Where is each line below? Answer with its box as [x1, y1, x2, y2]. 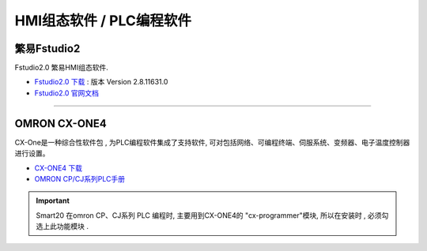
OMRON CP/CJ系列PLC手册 [34, 174, 126, 183]
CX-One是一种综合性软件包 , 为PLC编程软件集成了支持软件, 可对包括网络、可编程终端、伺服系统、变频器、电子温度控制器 [14, 137, 410, 147]
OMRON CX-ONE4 [14, 117, 107, 130]
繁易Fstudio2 [14, 42, 81, 55]
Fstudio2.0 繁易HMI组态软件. [14, 63, 108, 73]
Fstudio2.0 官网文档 [34, 88, 99, 98]
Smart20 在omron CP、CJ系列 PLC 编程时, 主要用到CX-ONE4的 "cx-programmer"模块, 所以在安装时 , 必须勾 [36, 210, 389, 220]
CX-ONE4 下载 [34, 163, 83, 173]
